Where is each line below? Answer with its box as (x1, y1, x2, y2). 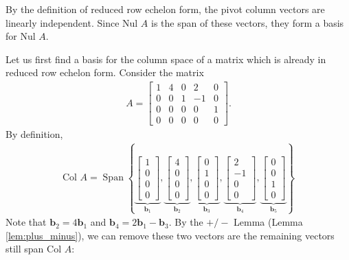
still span (5, 241, 44, 256)
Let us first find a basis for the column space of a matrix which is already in (5, 51, 326, 66)
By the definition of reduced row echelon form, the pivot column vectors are (5, 2, 325, 16)
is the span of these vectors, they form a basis (151, 15, 344, 29)
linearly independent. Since (5, 15, 120, 29)
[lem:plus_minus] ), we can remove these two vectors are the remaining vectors (5, 228, 335, 242)
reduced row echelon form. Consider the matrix (5, 65, 204, 80)
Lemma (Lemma (234, 215, 303, 229)
